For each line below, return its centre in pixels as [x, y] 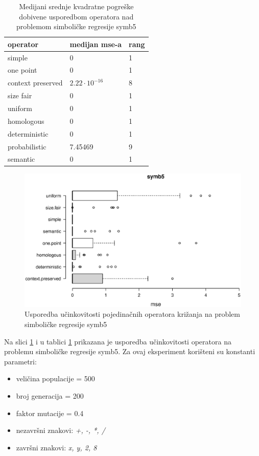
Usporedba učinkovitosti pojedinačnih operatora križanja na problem [132, 314]
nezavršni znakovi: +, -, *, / [61, 430]
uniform [20, 108]
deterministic [28, 133]
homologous [26, 121]
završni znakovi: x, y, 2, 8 [56, 447]
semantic [21, 159]
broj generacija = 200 [50, 395]
